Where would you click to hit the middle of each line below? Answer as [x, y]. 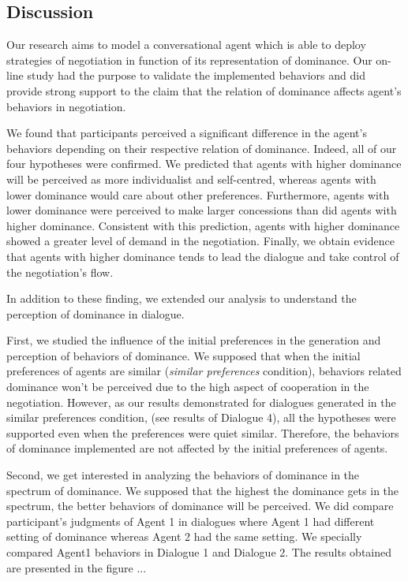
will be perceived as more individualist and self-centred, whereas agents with [191, 179]
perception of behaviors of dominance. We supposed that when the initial [183, 355]
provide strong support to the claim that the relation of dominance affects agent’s [204, 90]
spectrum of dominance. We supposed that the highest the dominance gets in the [203, 490]
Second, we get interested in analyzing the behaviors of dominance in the [183, 475]
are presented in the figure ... [77, 567]
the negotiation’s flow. [60, 272]
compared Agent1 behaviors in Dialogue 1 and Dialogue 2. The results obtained [199, 552]
